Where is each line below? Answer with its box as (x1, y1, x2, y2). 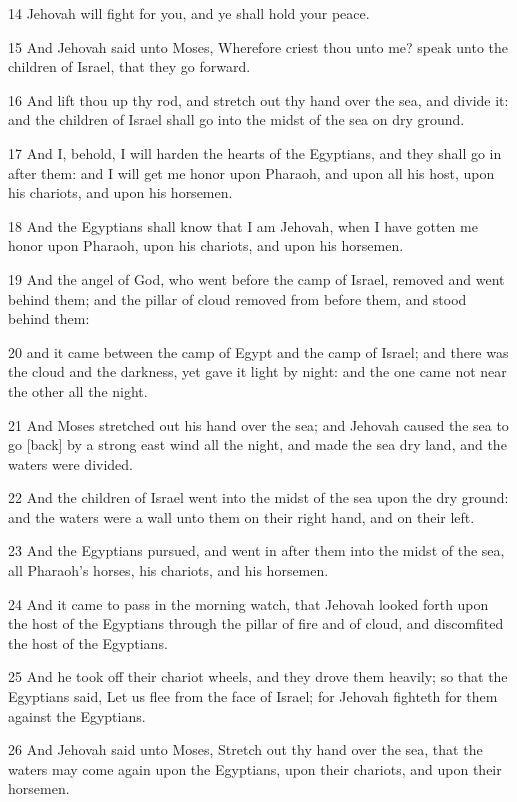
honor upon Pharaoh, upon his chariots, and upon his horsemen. (8, 235, 404, 256)
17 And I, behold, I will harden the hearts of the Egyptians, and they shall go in (8, 142, 502, 163)
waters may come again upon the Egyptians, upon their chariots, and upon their (8, 758, 502, 779)
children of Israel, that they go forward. (8, 56, 251, 77)
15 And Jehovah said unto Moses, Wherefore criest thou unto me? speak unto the (8, 36, 509, 57)
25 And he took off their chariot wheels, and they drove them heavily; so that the (8, 666, 508, 687)
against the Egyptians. (8, 705, 146, 726)
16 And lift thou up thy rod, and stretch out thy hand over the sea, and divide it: (8, 89, 509, 110)
